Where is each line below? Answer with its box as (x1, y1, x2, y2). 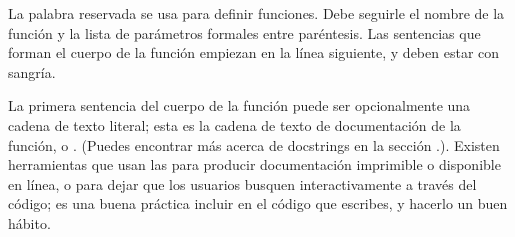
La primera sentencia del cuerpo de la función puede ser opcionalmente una (8, 95, 471, 116)
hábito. (8, 212, 51, 233)
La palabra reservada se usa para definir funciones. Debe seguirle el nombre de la (8, 3, 505, 23)
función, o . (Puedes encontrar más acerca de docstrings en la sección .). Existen (8, 134, 500, 155)
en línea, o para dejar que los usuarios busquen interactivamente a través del (8, 173, 477, 194)
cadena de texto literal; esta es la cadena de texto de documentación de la (8, 114, 461, 135)
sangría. (8, 61, 56, 82)
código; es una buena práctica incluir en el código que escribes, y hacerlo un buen (8, 193, 508, 214)
